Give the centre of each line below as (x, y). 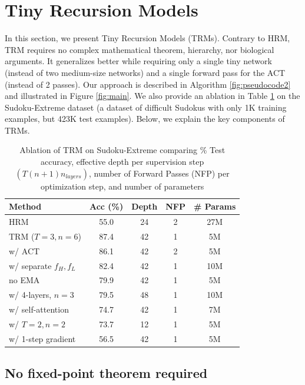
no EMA (24, 280)
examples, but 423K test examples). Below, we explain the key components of (145, 119)
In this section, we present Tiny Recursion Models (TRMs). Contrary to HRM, (147, 38)
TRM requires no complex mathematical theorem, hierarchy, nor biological (140, 49)
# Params (215, 206)
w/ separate (30, 265)
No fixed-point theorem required (106, 373)
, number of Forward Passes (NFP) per (159, 173)
